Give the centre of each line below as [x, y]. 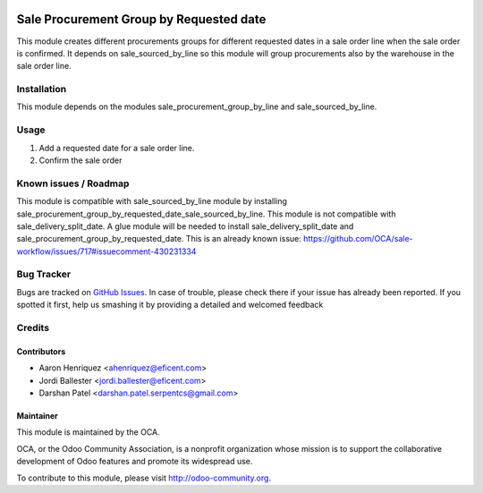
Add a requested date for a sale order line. [117, 148]
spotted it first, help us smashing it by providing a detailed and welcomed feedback [170, 305]
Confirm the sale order [80, 160]
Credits [33, 327]
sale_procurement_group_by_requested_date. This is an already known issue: [159, 239]
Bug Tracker [44, 275]
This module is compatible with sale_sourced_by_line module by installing [152, 201]
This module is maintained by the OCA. [88, 432]
